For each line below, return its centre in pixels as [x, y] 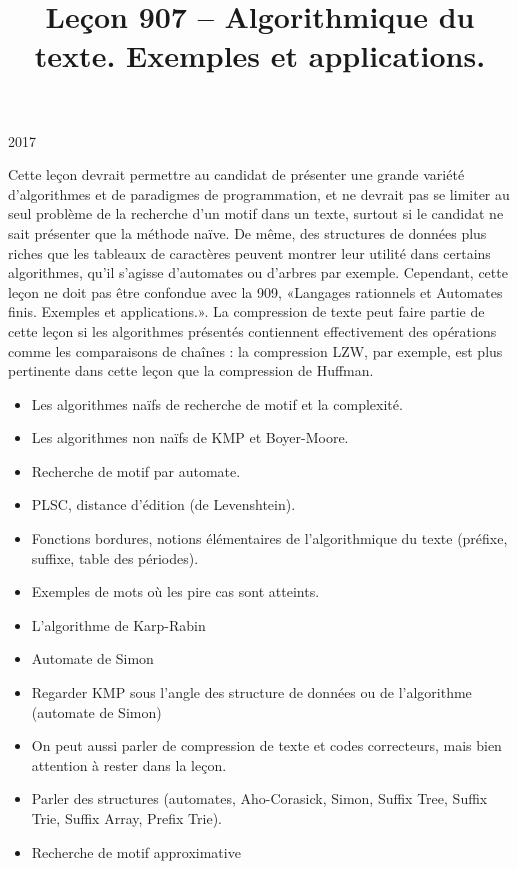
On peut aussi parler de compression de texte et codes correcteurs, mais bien [266, 745]
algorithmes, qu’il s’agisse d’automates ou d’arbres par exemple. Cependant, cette [258, 272]
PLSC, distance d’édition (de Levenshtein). [163, 504]
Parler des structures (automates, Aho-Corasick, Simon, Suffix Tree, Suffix [259, 798]
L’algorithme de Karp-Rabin [118, 624]
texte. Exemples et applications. [260, 55]
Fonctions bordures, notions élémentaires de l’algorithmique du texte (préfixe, [269, 538]
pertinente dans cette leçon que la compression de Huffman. [191, 370]
